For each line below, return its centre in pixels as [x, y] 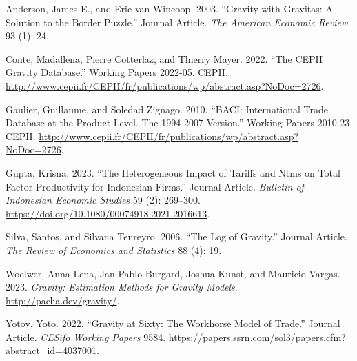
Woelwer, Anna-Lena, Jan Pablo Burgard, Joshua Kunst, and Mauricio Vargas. [173, 273]
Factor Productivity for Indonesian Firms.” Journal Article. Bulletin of [155, 186]
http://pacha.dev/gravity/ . [63, 300]
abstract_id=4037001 [51, 350]
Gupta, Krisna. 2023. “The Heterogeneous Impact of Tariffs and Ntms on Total [173, 172]
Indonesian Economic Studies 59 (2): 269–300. [103, 200]
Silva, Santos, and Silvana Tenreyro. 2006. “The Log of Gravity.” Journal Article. [176, 236]
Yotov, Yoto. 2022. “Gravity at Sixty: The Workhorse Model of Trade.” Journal [173, 323]
